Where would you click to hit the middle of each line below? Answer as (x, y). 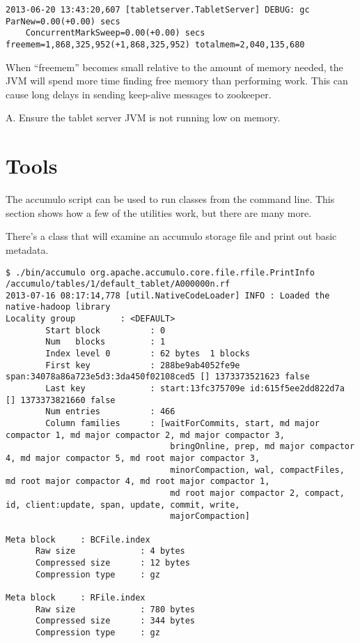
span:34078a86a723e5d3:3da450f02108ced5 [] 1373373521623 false (158, 377)
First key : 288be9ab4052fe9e (143, 365)
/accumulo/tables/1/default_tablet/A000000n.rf (118, 284)
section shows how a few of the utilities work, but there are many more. (159, 212)
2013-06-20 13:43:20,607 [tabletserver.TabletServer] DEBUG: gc (158, 10)
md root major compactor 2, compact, (257, 493)
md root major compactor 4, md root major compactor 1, (138, 482)
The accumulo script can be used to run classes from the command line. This (170, 199)
